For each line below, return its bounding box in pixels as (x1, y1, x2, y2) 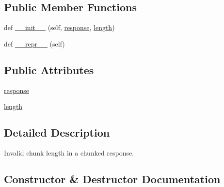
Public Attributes (4, 62, 94, 77)
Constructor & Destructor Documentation (4, 171, 221, 186)
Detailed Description (4, 125, 110, 140)
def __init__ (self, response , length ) (4, 22, 115, 32)
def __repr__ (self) (4, 38, 65, 48)
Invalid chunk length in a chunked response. (4, 147, 134, 157)
